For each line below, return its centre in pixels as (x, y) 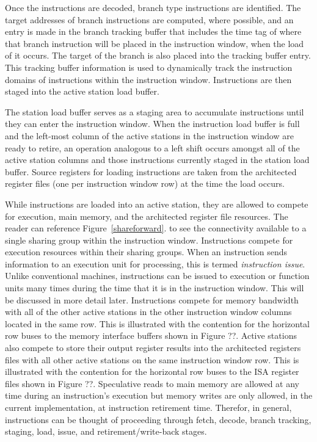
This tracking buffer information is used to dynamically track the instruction (149, 67)
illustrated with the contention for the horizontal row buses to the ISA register (152, 371)
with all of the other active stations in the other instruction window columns (148, 312)
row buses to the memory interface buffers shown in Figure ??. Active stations (151, 335)
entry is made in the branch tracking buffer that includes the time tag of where (153, 31)
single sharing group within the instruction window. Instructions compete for (149, 240)
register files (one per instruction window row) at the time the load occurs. (145, 183)
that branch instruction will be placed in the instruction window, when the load (155, 43)
